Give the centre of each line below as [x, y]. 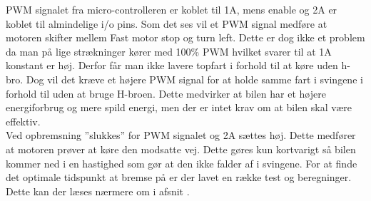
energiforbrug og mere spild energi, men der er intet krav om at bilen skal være [179, 107]
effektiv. [23, 121]
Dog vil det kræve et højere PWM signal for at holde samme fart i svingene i [194, 79]
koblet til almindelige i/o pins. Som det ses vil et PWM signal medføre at [167, 23]
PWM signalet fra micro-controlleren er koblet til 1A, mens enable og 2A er [172, 9]
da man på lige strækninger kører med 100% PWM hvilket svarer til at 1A [169, 51]
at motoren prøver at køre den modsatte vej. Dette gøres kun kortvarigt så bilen [181, 149]
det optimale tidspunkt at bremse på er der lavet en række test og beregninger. [179, 177]
